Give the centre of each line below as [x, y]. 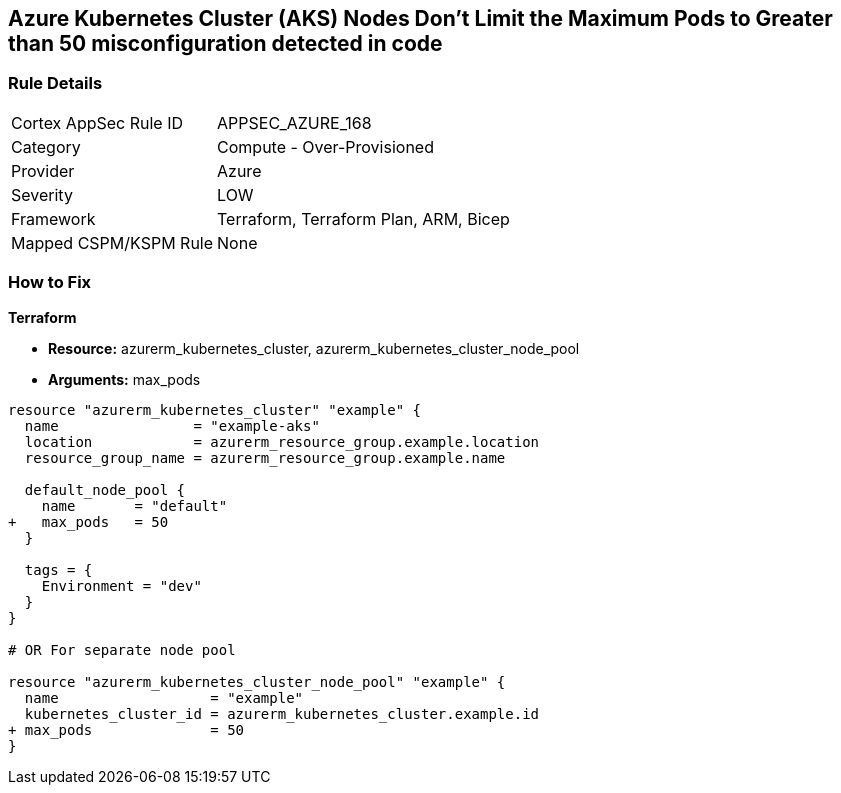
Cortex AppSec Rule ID [97, 122]
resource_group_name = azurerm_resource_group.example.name [265, 457]
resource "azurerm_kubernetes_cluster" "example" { [215, 409]
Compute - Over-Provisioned [325, 146]
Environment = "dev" [121, 585]
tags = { [58, 569]
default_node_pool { [105, 489]
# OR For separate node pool [122, 649]
